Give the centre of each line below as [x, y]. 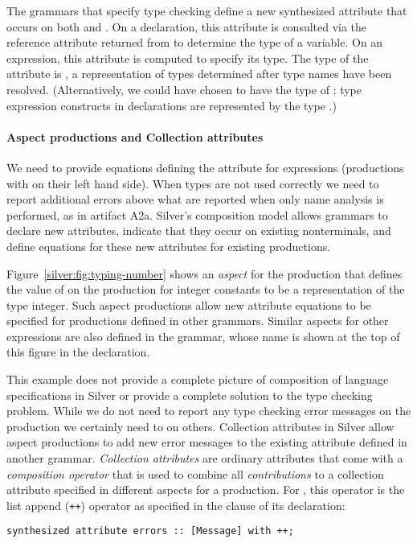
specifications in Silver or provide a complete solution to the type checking [190, 395]
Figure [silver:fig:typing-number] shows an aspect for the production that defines [204, 273]
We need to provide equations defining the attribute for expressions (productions [205, 167]
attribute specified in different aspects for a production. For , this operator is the [206, 490]
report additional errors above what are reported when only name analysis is [195, 199]
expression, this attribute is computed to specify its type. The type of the [188, 58]
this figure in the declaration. [78, 352]
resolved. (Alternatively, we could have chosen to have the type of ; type [184, 89]
